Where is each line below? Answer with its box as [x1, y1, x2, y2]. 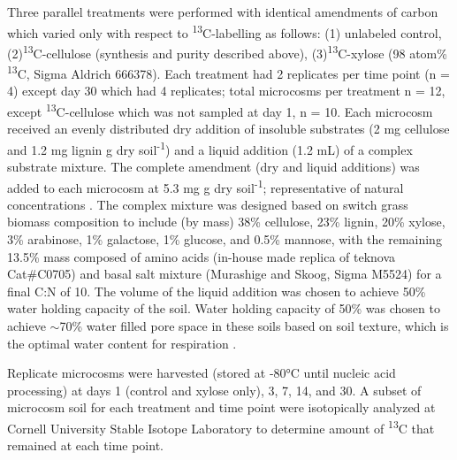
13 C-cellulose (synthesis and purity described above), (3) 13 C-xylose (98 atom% [22, 41, 447, 62]
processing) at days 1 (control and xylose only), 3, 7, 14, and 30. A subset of [7, 380, 422, 399]
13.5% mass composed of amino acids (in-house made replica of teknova [7, 247, 396, 265]
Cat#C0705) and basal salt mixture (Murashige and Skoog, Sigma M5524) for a [7, 264, 442, 283]
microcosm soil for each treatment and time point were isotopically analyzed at [7, 398, 436, 417]
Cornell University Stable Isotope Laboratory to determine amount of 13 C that [7, 417, 435, 437]
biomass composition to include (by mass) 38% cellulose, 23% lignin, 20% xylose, [7, 212, 446, 231]
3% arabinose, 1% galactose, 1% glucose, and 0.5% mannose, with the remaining [7, 230, 442, 249]
